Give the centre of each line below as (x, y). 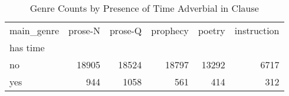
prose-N (84, 30)
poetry (211, 30)
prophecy (170, 30)
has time (27, 47)
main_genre (35, 30)
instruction (257, 30)
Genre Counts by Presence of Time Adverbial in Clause (144, 8)
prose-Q (126, 30)
